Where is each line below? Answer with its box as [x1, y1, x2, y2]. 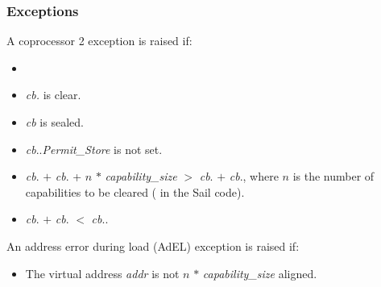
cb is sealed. [25, 114, 84, 130]
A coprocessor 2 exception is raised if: [6, 32, 193, 49]
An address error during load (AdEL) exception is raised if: [6, 237, 300, 254]
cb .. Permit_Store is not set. [25, 140, 163, 157]
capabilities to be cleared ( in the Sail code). [25, 183, 245, 200]
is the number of [292, 168, 375, 185]
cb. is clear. [25, 86, 81, 103]
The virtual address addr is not [25, 264, 180, 281]
